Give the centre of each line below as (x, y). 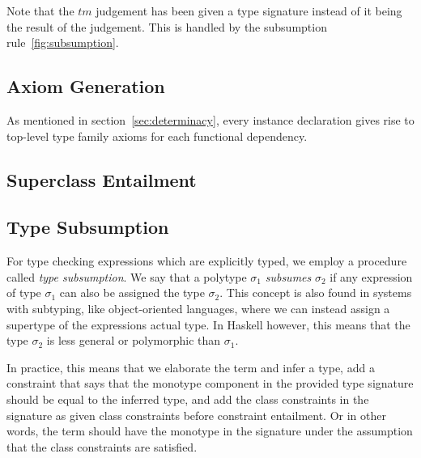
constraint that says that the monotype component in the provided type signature (210, 383)
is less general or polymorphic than (134, 340)
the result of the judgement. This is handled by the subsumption (167, 26)
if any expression (371, 276)
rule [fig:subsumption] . (63, 42)
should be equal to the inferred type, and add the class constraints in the (188, 399)
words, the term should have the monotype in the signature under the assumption (210, 431)
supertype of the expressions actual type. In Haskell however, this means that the (208, 324)
